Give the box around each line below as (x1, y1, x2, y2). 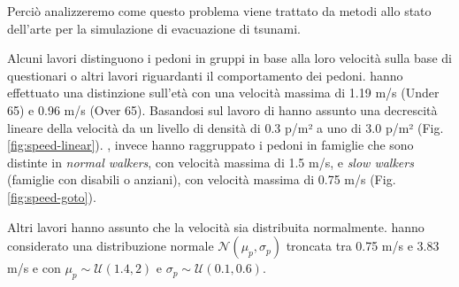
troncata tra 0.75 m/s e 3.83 (286, 237, 440, 255)
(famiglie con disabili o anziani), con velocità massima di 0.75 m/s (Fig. (7, 170, 396, 189)
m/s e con (7, 259, 61, 277)
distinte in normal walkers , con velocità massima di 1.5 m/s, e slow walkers (7, 152, 414, 171)
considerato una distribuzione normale (7, 237, 214, 255)
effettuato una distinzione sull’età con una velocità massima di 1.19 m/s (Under (7, 83, 440, 102)
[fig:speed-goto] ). (7, 187, 96, 206)
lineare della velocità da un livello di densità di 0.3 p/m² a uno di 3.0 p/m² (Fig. (7, 118, 444, 136)
